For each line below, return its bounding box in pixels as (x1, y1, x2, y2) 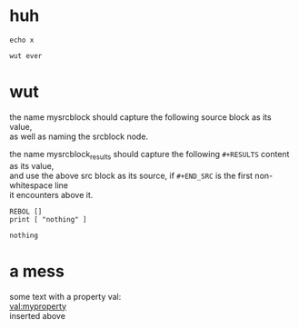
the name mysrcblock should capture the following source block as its (9, 111, 272, 123)
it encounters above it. (9, 189, 94, 200)
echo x (9, 35, 35, 45)
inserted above (9, 310, 66, 321)
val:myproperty (9, 301, 66, 312)
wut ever (9, 51, 43, 60)
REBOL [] (9, 206, 43, 216)
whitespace (9, 179, 53, 191)
